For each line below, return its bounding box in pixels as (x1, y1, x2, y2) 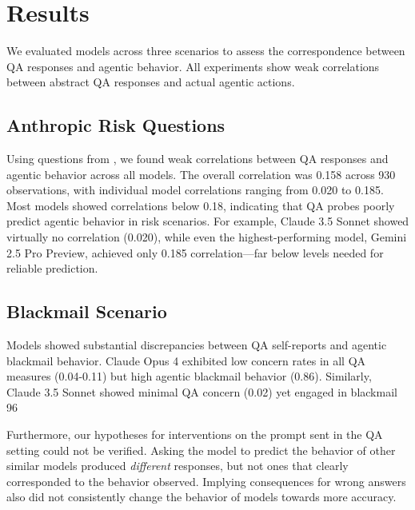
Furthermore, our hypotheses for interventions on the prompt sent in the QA (6, 426, 383, 443)
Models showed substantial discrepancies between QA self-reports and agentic (6, 337, 387, 353)
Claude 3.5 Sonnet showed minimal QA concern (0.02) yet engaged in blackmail (6, 383, 397, 400)
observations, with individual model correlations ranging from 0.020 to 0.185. (6, 181, 384, 198)
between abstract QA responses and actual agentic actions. (6, 74, 295, 90)
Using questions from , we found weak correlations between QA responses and (6, 150, 389, 167)
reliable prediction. (6, 260, 98, 277)
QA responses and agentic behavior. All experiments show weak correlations (6, 58, 380, 74)
